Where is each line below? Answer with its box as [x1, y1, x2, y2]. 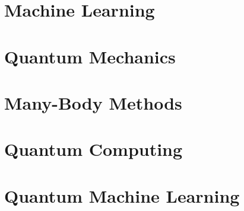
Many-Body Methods [4, 90, 182, 114]
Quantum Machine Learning [4, 183, 240, 207]
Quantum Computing [4, 137, 183, 161]
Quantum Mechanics [4, 44, 176, 68]
